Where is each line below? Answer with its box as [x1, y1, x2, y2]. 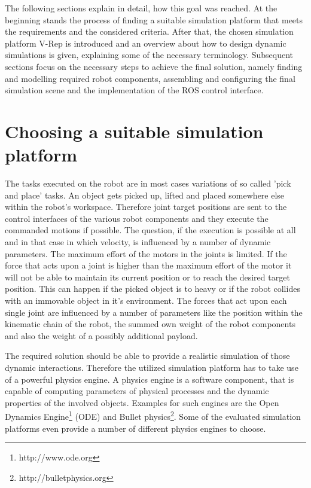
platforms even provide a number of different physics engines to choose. [5, 422, 266, 434]
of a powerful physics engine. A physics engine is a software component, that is [5, 373, 294, 385]
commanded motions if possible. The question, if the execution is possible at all [5, 224, 296, 236]
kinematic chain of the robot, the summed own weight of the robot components [5, 318, 295, 330]
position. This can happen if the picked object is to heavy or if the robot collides [5, 282, 300, 295]
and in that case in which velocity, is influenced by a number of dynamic [5, 236, 271, 248]
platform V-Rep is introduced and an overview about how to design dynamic [5, 36, 286, 49]
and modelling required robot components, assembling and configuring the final [5, 72, 295, 84]
